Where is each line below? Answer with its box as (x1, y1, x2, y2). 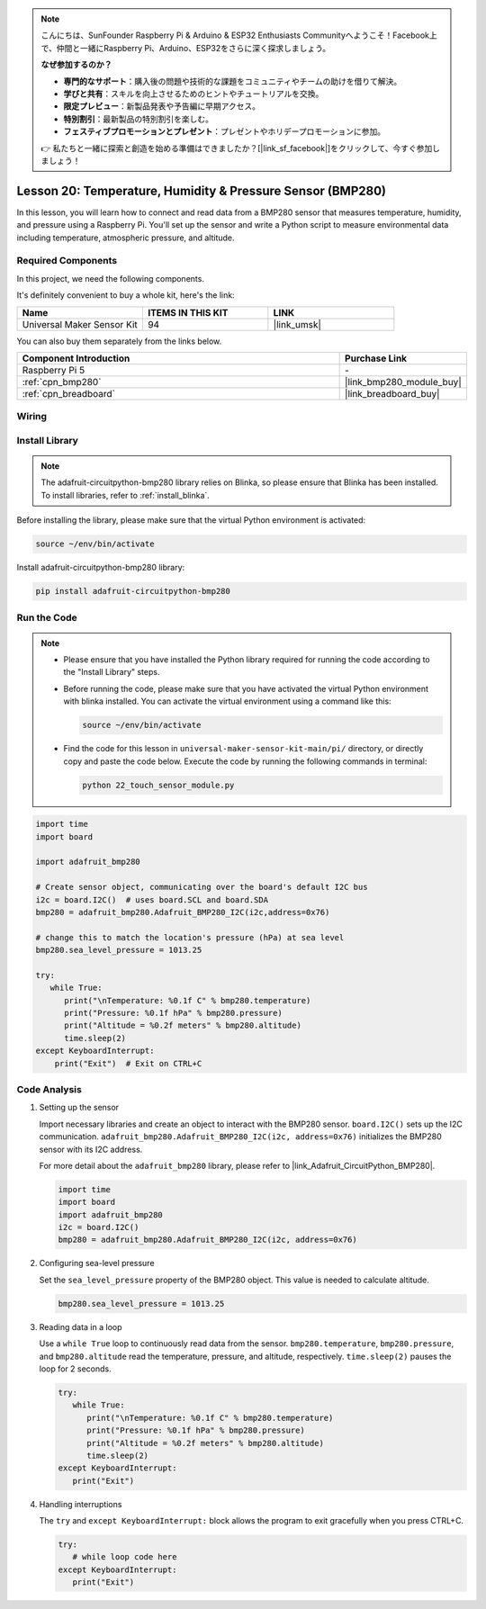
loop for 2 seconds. (39, 1363, 112, 1374)
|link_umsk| (273, 318, 321, 330)
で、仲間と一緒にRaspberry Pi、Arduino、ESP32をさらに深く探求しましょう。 (40, 42, 331, 53)
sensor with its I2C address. (39, 1144, 143, 1155)
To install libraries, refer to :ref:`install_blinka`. (40, 490, 211, 500)
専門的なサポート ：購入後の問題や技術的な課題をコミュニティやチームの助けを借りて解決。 (63, 76, 402, 86)
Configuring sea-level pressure (39, 1258, 155, 1269)
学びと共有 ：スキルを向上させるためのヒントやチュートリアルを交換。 (63, 88, 324, 99)
